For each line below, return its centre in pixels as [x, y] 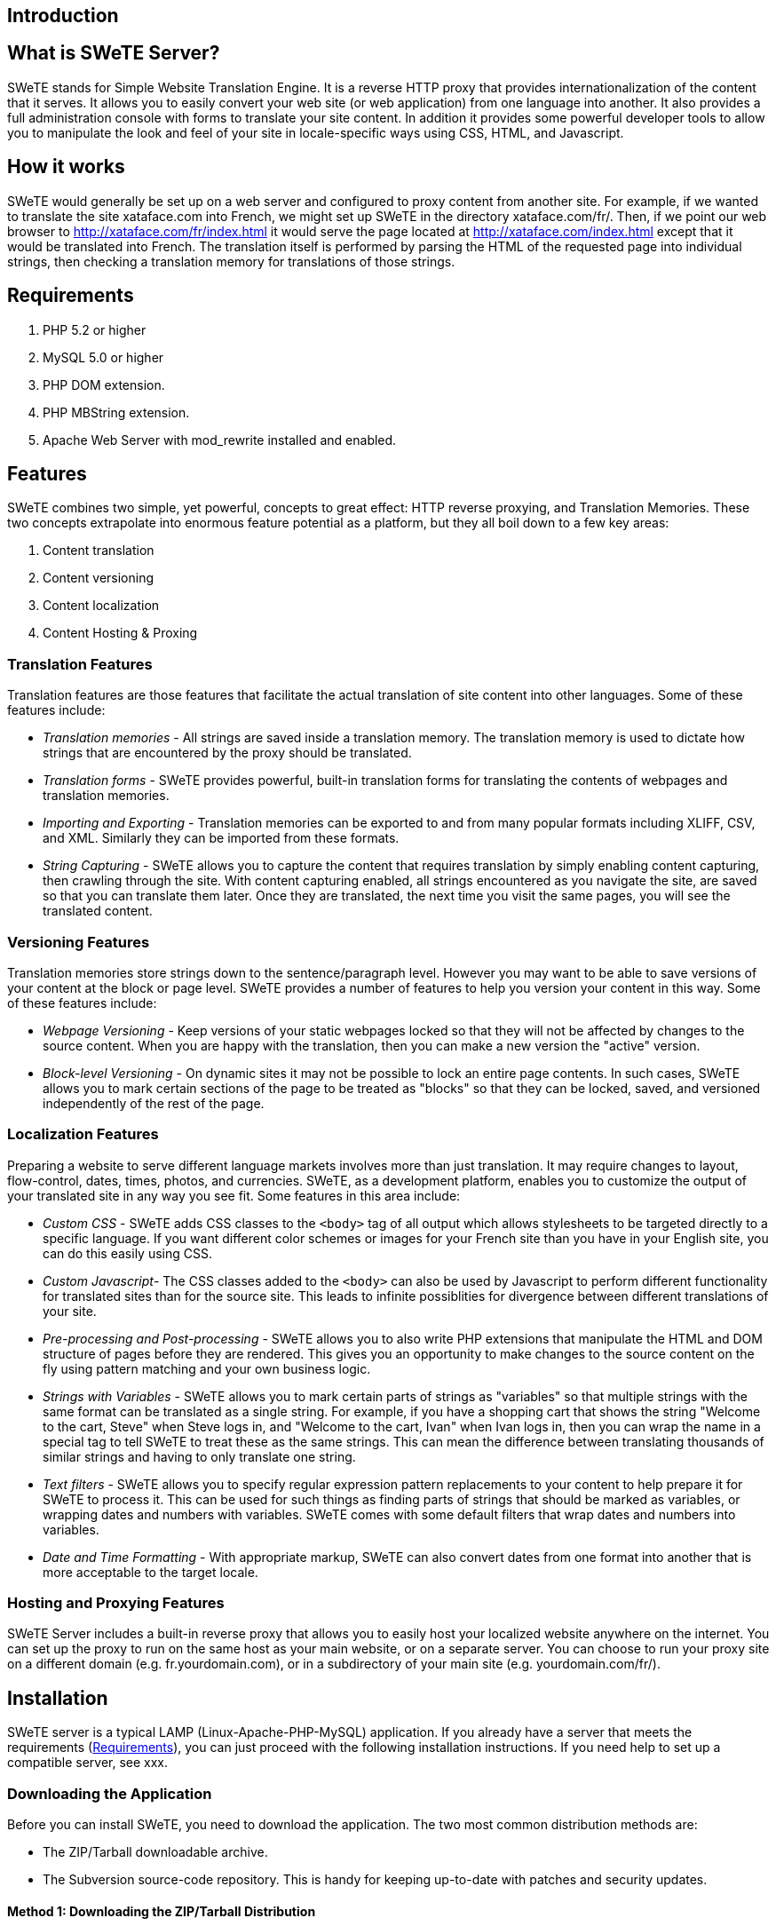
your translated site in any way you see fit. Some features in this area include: [234, 1195]
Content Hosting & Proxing [120, 633]
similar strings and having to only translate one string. [199, 1456]
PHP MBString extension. [116, 412]
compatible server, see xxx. [88, 1763]
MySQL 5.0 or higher [103, 357]
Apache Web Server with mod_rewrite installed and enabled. [220, 440]
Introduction [63, 16]
